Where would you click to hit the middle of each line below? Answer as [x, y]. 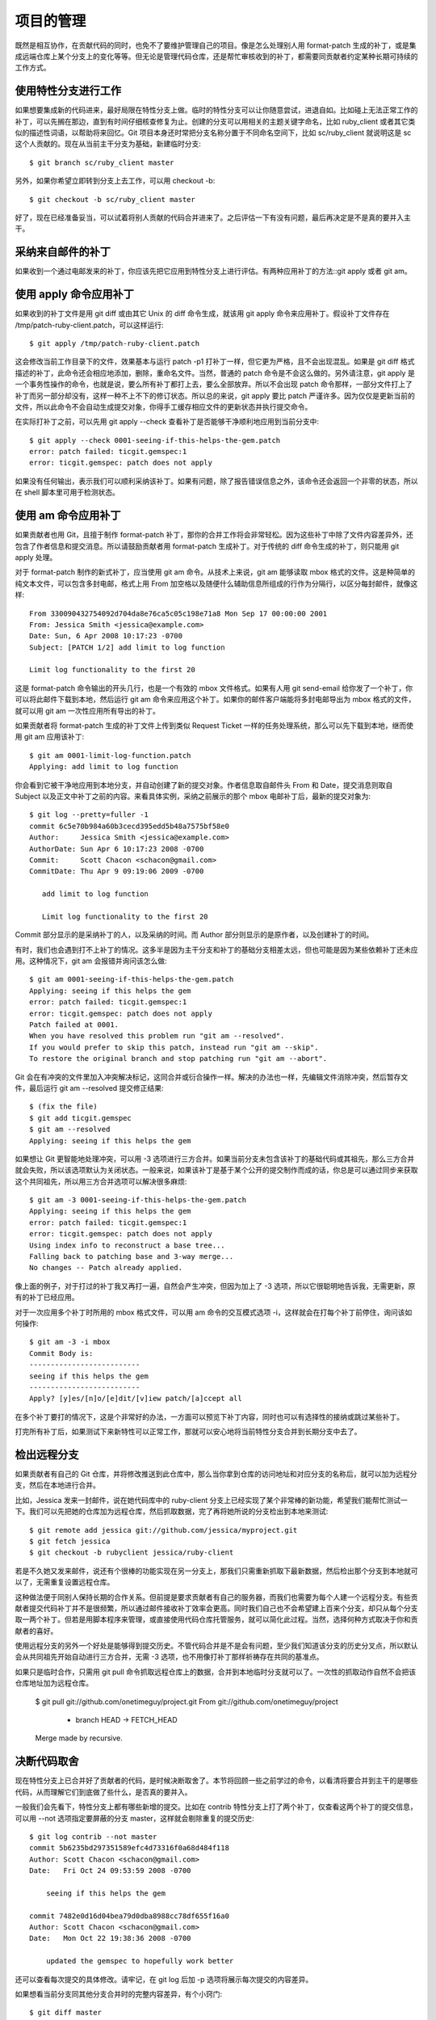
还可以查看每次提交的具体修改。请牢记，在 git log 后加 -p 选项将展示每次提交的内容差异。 [164, 1979]
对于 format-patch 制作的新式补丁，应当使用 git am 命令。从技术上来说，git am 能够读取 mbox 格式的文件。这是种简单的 [215, 572]
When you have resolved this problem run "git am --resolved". [157, 1036]
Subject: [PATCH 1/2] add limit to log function [127, 647]
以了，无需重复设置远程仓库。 [65, 1582]
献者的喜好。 [36, 1631]
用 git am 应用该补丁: [50, 737]
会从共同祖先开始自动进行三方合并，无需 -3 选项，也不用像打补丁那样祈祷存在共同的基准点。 [169, 1657]
